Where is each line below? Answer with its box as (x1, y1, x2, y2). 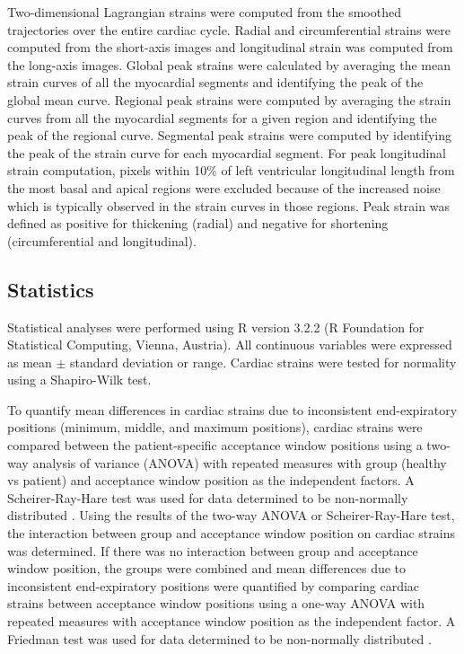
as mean (7, 352, 52, 371)
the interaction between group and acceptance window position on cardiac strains (7, 524, 455, 543)
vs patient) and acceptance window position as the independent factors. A (7, 471, 415, 490)
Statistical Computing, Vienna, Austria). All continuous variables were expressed (7, 335, 452, 354)
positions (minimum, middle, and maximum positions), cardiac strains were (7, 418, 423, 437)
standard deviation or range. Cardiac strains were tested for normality (70, 352, 457, 371)
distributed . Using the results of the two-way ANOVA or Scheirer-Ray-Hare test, (7, 506, 455, 525)
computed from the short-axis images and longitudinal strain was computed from (7, 38, 453, 57)
